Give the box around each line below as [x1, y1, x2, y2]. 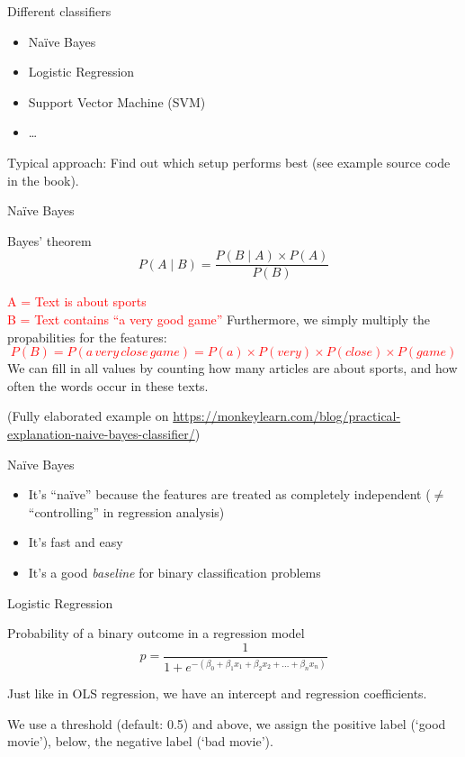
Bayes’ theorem [7, 231, 92, 250]
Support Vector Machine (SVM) [28, 92, 206, 111]
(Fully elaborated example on [7, 406, 169, 425]
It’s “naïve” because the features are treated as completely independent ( [28, 485, 431, 504]
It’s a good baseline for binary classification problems [28, 562, 321, 581]
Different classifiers [7, 2, 112, 20]
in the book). [7, 170, 79, 189]
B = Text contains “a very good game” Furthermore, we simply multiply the [7, 310, 431, 328]
